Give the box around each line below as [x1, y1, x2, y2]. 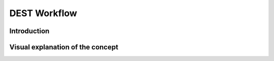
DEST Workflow [9, 8, 77, 19]
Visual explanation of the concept [9, 43, 119, 51]
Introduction [9, 27, 50, 35]
